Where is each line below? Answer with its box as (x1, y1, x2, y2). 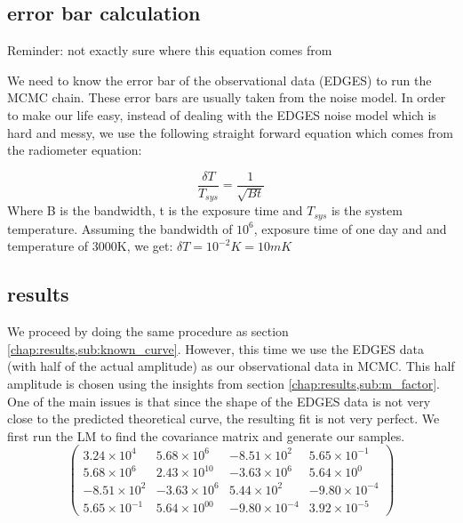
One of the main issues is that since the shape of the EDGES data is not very (7, 391, 431, 410)
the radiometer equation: (7, 141, 142, 159)
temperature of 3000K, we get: (7, 237, 173, 255)
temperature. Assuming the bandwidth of (7, 219, 233, 237)
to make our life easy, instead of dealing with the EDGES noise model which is (7, 105, 436, 124)
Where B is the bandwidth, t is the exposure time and (7, 201, 303, 220)
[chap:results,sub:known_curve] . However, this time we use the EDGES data (7, 339, 425, 358)
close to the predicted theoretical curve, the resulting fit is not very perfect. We (7, 409, 440, 428)
